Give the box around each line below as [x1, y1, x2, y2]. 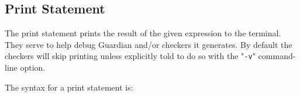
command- [258, 50, 296, 62]
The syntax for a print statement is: [5, 81, 133, 93]
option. [20, 61, 46, 74]
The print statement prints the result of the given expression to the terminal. [5, 27, 281, 39]
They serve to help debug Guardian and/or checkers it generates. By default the [5, 38, 292, 50]
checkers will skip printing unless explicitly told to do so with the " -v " [5, 50, 256, 62]
